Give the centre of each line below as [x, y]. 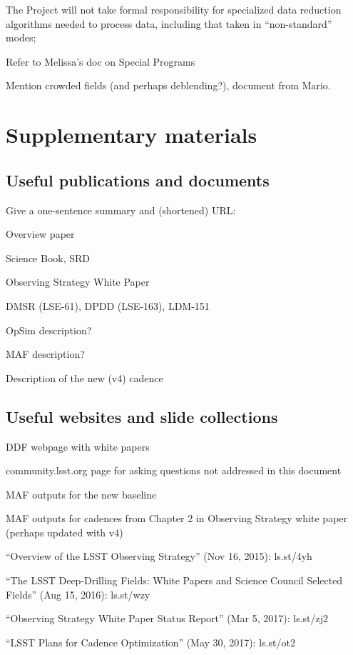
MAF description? [45, 354]
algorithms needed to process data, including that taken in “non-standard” [169, 23]
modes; [21, 37]
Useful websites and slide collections [142, 416]
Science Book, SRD [48, 257]
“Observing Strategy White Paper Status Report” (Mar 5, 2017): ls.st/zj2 [167, 618]
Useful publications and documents [138, 180]
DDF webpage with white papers [78, 446]
